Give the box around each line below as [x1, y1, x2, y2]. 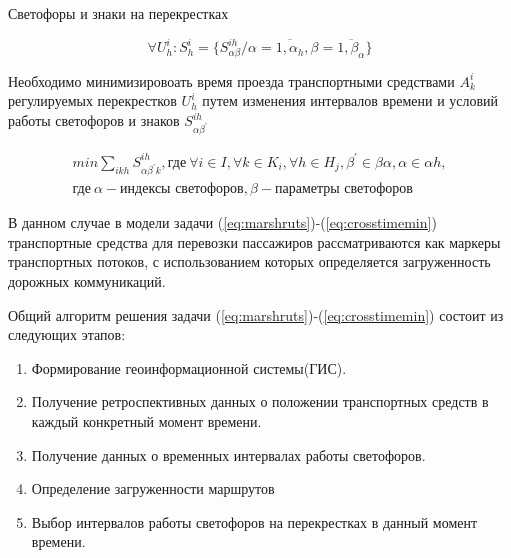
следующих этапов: [8, 324, 126, 345]
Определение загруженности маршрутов [31, 478, 275, 499]
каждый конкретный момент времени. [31, 410, 262, 431]
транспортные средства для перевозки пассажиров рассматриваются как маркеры [8, 231, 501, 252]
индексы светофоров [120, 182, 244, 197]
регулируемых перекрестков [8, 90, 177, 111]
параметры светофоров [275, 182, 413, 197]
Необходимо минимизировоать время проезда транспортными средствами [8, 70, 455, 91]
